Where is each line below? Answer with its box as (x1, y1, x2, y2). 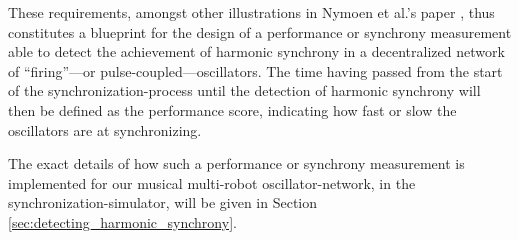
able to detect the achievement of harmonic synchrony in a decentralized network (8, 41, 505, 62)
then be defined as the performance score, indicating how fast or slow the (8, 99, 457, 120)
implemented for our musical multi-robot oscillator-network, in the (8, 172, 416, 193)
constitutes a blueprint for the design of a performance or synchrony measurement (8, 21, 512, 42)
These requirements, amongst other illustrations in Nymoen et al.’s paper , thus (8, 2, 495, 22)
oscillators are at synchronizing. (8, 119, 202, 140)
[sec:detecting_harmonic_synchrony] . (8, 211, 237, 232)
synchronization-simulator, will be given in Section (8, 192, 318, 213)
